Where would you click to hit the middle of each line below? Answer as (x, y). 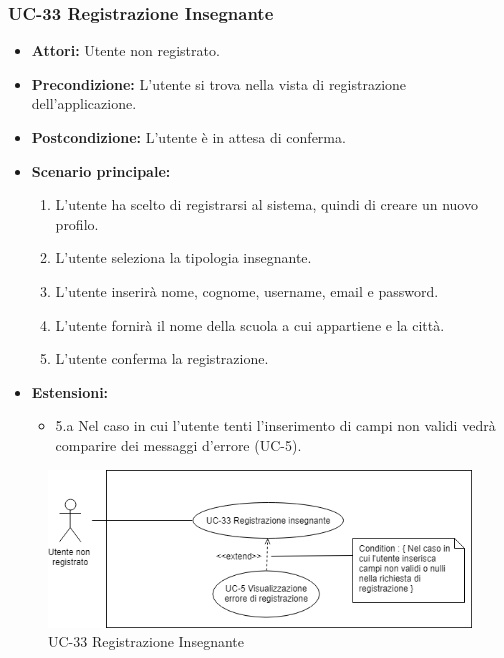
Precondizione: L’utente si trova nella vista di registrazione (219, 83)
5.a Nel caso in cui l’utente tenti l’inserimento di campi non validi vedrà (275, 425)
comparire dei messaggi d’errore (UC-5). (178, 444)
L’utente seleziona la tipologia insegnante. (183, 257)
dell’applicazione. (84, 103)
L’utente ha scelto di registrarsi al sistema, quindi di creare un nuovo (266, 204)
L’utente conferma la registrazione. (162, 358)
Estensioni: (70, 391)
